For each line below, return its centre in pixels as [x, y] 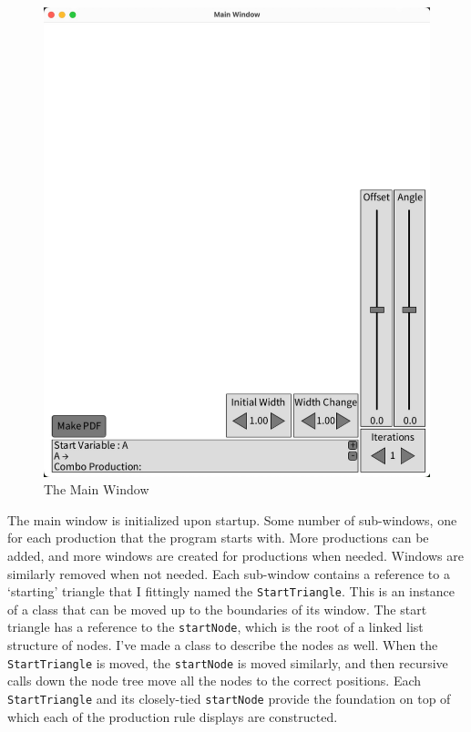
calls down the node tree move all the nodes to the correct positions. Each [215, 681]
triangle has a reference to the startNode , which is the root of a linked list [215, 627]
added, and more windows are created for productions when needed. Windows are [235, 556]
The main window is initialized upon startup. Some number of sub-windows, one [232, 519]
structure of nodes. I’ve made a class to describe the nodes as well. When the [223, 645]
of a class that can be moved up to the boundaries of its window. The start [217, 609]
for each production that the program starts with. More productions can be [218, 538]
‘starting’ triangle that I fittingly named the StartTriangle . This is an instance [231, 591]
